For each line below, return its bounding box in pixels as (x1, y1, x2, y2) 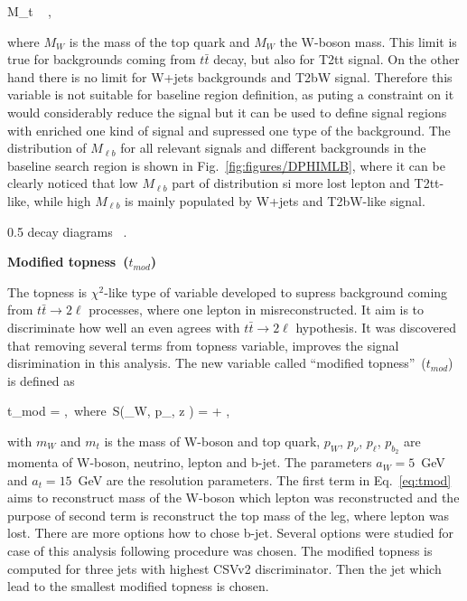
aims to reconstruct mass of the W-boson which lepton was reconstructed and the (7, 488, 460, 507)
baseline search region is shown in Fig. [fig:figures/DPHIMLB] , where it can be (7, 155, 445, 174)
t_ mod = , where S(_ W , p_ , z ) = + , (7, 401, 230, 420)
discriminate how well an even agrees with (7, 317, 240, 336)
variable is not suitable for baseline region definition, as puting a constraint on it (7, 85, 454, 104)
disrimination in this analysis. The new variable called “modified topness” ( (7, 353, 426, 372)
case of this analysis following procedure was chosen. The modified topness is (7, 541, 433, 560)
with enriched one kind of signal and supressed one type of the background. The (7, 120, 451, 139)
